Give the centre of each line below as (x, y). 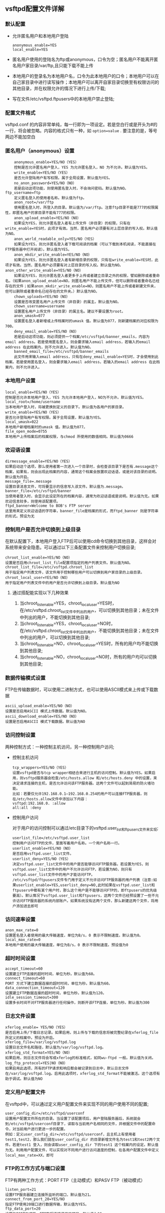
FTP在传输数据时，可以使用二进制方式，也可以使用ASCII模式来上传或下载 (80, 689)
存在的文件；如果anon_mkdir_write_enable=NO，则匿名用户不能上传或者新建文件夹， (82, 286)
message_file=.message (28, 481)
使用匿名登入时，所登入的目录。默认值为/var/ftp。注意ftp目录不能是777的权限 (84, 208)
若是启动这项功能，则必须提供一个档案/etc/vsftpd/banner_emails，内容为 (82, 337)
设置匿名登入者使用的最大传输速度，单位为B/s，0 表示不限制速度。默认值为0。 (74, 935)
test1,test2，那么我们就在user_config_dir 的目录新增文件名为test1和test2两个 (81, 1139)
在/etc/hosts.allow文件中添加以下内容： (50, 799)
